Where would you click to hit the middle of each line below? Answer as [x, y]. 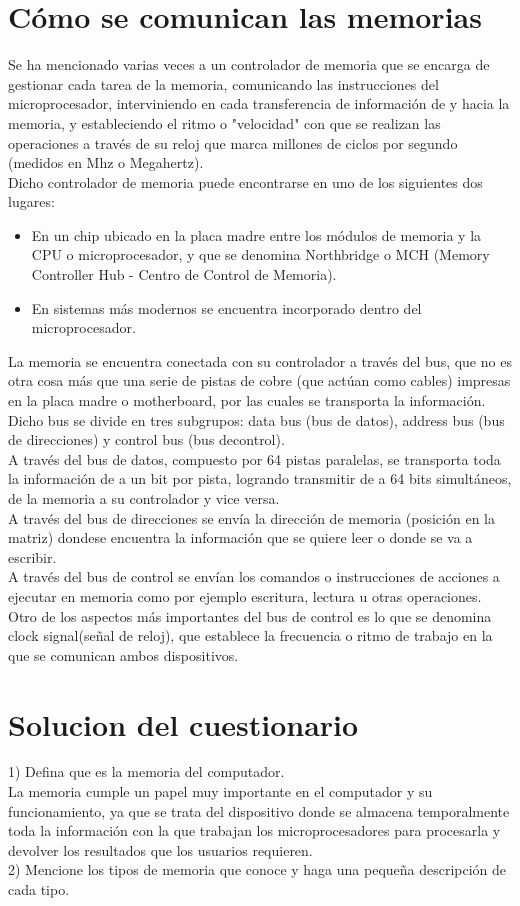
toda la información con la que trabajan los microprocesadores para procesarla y [254, 830]
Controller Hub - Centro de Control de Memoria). [184, 274]
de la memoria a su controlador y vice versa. [144, 498]
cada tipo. [39, 889]
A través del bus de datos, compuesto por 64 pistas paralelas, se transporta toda [254, 458]
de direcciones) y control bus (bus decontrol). [146, 439]
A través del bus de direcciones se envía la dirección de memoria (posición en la [251, 517]
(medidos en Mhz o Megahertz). [106, 162]
